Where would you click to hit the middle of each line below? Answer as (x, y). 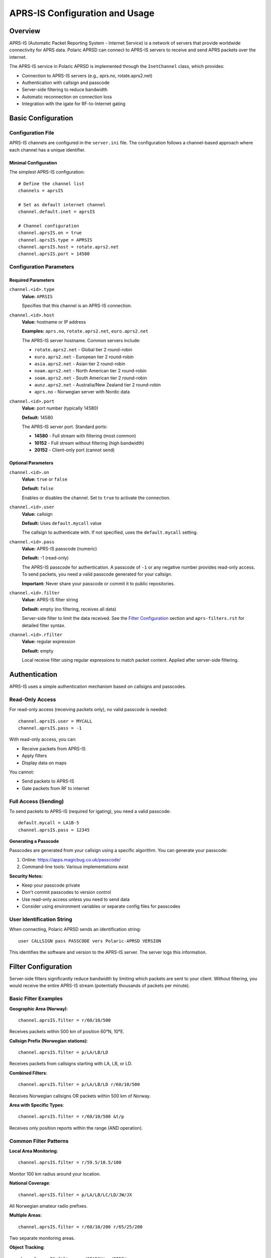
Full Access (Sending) (37, 801)
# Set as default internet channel (62, 205)
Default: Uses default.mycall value (62, 523)
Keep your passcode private (51, 885)
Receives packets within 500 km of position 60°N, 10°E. (67, 1032)
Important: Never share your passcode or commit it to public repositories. (98, 583)
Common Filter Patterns (39, 1141)
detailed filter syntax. (44, 625)
